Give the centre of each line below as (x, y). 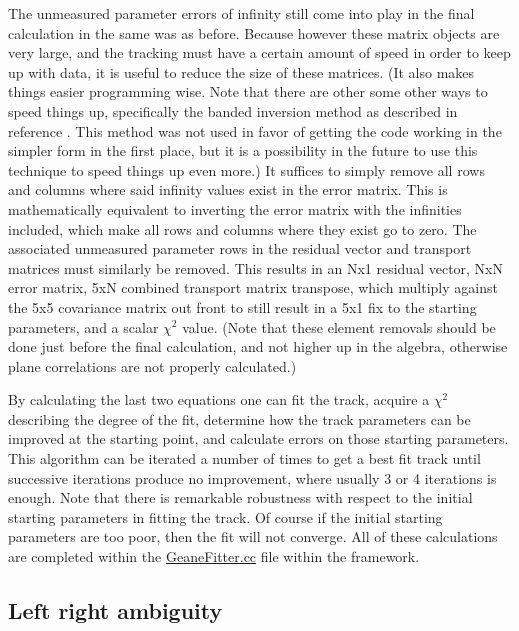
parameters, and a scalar (83, 326)
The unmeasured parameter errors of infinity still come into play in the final (241, 13)
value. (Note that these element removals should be (339, 326)
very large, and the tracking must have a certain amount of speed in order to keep (259, 52)
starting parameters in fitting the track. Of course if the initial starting (225, 516)
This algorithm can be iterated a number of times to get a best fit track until (244, 458)
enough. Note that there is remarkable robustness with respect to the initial (240, 497)
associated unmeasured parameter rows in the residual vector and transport (240, 248)
